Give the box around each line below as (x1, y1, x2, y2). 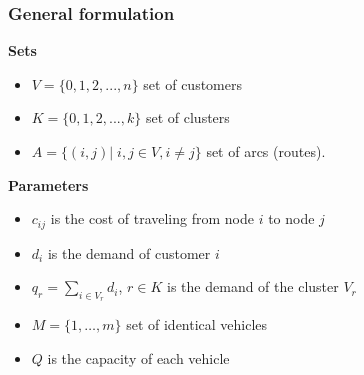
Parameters (8, 174, 89, 195)
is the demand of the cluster (167, 276, 339, 297)
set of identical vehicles (126, 314, 268, 335)
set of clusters (145, 107, 230, 128)
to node (268, 208, 315, 229)
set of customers (143, 73, 242, 94)
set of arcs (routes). (206, 141, 326, 161)
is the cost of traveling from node (50, 208, 254, 229)
